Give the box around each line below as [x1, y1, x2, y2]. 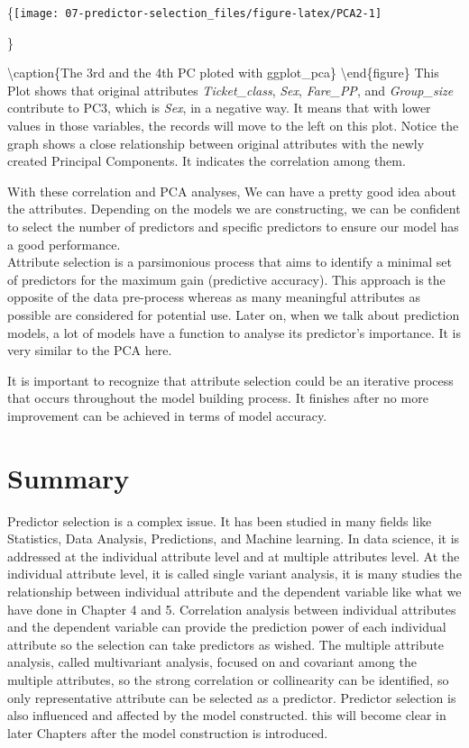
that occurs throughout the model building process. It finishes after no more [7, 388, 428, 407]
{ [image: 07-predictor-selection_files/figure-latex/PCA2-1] [7, 3, 382, 21]
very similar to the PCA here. [7, 341, 172, 360]
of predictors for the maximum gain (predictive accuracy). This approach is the [7, 269, 446, 288]
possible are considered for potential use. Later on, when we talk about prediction [7, 305, 460, 324]
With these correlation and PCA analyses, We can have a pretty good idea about [7, 181, 456, 200]
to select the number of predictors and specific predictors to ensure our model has [7, 217, 459, 235]
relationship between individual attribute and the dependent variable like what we [7, 582, 462, 601]
